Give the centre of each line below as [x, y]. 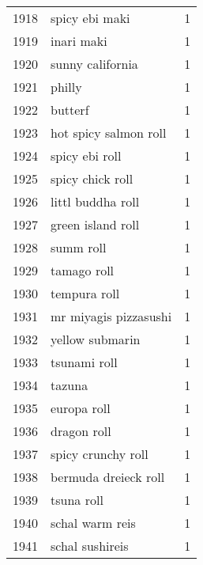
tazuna [70, 385]
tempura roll [85, 293]
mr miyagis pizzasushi [111, 316]
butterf [70, 110]
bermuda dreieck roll [108, 477]
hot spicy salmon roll [109, 133]
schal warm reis [93, 523]
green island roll [95, 224]
